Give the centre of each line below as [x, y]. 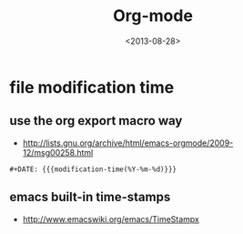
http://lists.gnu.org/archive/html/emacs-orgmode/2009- [128, 143]
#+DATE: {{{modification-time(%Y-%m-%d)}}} [93, 169]
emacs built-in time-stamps [90, 197]
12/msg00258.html [58, 152]
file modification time [92, 87]
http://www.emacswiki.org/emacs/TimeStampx [111, 219]
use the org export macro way [96, 121]
